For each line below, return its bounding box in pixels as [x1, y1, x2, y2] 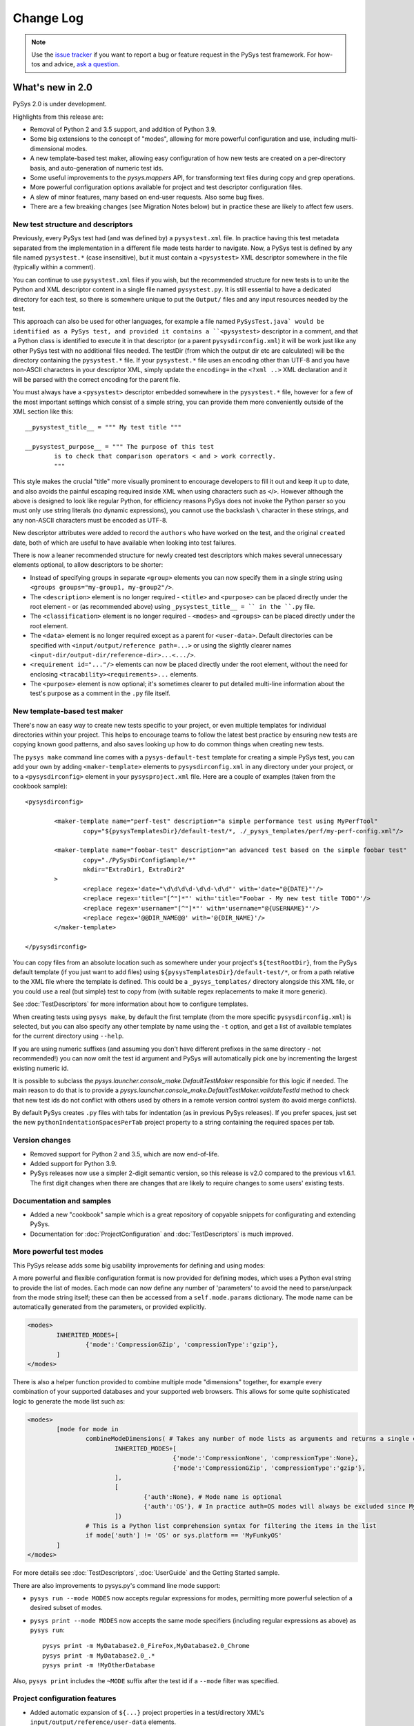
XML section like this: [12, 407, 74, 416]
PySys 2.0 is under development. [12, 100, 107, 108]
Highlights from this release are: [12, 113, 103, 121]
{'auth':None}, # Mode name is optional [144, 1493, 282, 1501]
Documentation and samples [12, 1196, 112, 1205]
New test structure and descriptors [12, 220, 133, 229]
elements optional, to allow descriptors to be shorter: [12, 561, 164, 569]
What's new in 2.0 [12, 81, 93, 93]
